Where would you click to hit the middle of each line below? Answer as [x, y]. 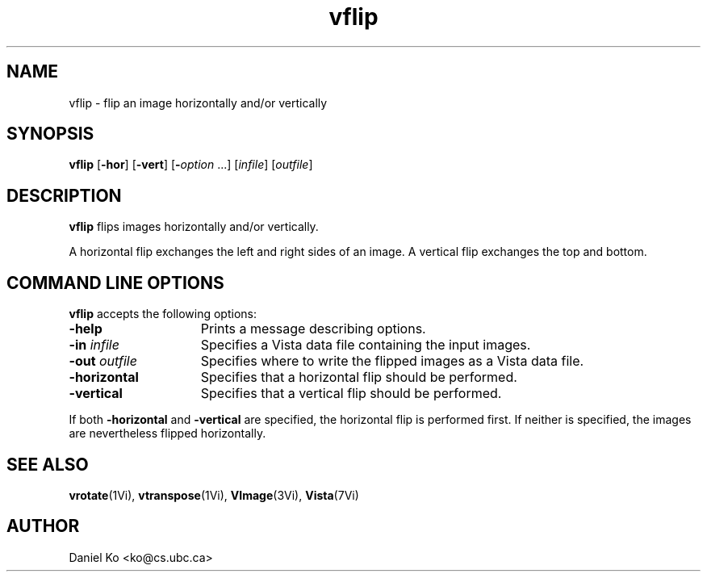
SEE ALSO [48, 464]
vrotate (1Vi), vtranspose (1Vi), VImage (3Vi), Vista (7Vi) [214, 495]
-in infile [94, 345]
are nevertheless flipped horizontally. [167, 433]
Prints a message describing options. [313, 329]
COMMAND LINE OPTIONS [115, 283]
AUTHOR [43, 526]
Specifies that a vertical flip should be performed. [351, 394]
